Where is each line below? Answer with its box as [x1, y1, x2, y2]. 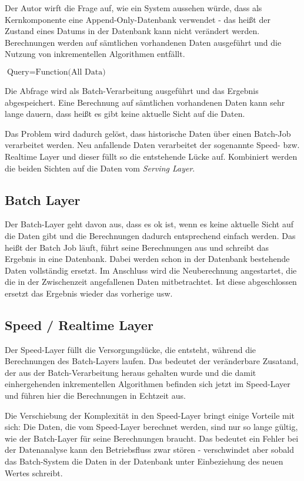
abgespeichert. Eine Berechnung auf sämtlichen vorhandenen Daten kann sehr [5, 96, 285, 108]
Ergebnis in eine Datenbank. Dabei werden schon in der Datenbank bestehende [5, 253, 290, 265]
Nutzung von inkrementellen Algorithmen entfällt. [5, 48, 185, 60]
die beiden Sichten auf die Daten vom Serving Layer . [5, 162, 195, 174]
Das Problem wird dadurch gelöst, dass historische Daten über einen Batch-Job [5, 127, 291, 139]
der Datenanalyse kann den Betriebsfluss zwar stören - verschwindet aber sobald [5, 443, 294, 456]
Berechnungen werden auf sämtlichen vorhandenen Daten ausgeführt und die [5, 36, 282, 48]
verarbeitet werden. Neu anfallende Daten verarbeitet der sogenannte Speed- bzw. [5, 139, 300, 151]
